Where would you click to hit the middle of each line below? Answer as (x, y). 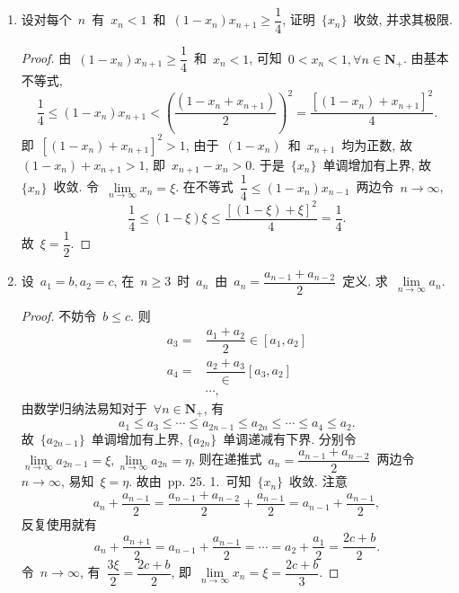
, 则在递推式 (226, 459)
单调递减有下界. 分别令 (290, 438)
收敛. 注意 (318, 481)
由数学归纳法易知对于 (84, 407)
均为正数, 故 (377, 144)
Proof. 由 (46, 58)
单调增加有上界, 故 (377, 164)
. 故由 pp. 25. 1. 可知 (190, 481)
